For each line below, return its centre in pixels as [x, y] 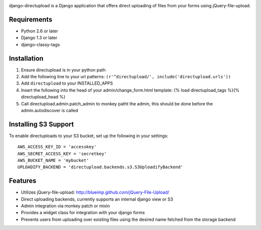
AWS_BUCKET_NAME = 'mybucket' [53, 160]
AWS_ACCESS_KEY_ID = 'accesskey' [57, 147]
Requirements [31, 19]
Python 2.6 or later [40, 31]
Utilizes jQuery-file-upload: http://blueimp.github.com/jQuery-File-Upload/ [95, 192]
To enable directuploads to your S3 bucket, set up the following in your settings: [89, 136]
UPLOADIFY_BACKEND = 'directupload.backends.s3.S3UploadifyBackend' [100, 167]
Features [22, 181]
